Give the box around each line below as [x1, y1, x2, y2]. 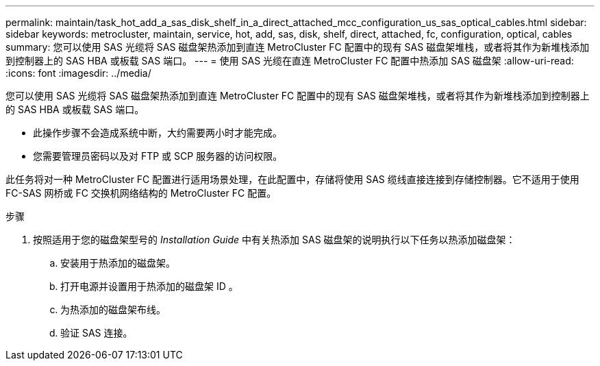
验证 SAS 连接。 [60, 327, 133, 339]
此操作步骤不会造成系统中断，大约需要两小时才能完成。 [33, 127, 282, 138]
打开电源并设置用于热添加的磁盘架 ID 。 [60, 280, 238, 292]
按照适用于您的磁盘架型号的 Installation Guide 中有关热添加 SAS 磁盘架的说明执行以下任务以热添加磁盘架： [33, 234, 516, 245]
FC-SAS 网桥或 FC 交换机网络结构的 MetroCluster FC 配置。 [5, 187, 277, 199]
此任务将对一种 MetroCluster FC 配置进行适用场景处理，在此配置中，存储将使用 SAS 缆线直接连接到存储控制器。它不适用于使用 [5, 173, 579, 185]
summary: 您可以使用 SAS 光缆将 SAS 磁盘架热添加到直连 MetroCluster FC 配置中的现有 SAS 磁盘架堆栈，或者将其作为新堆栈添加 [5, 41, 590, 53]
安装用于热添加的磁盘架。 [60, 257, 175, 269]
